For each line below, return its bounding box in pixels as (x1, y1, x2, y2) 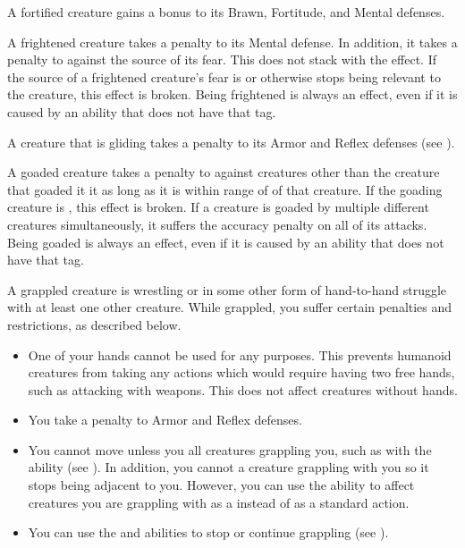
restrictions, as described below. (7, 315, 182, 333)
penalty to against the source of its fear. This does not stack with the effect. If (7, 50, 436, 69)
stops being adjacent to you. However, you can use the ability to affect (28, 476, 415, 494)
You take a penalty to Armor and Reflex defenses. (28, 410, 302, 429)
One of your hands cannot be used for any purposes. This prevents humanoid (28, 345, 452, 364)
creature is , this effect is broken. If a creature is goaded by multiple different (7, 198, 429, 216)
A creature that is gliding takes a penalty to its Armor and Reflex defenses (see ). (7, 132, 455, 151)
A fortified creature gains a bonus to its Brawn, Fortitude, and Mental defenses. (7, 3, 445, 21)
